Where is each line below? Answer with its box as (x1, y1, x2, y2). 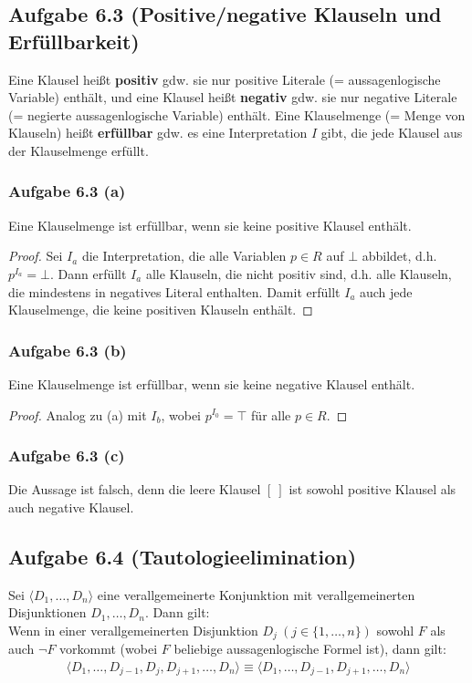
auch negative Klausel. (8, 497, 134, 516)
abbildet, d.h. (362, 246, 437, 265)
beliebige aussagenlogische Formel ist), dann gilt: (173, 639, 446, 658)
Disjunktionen (8, 603, 87, 622)
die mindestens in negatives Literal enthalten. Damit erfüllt (8, 282, 341, 301)
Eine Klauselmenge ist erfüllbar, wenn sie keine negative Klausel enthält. (8, 374, 415, 393)
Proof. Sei (8, 246, 63, 265)
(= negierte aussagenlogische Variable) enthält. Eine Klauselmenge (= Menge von (8, 105, 466, 124)
